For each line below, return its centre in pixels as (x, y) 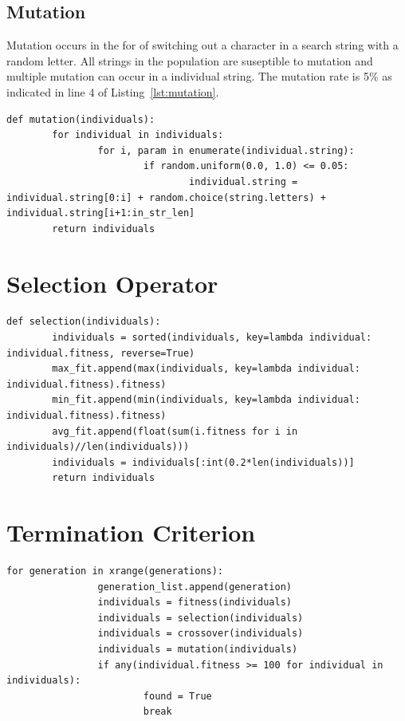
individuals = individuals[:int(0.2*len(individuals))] (203, 462)
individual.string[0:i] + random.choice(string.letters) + (166, 197)
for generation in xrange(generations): (115, 571)
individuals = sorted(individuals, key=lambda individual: (212, 338)
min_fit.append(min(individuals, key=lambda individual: (206, 400)
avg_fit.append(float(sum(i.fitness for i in (175, 431)
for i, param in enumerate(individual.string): (226, 150)
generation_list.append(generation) (195, 587)
